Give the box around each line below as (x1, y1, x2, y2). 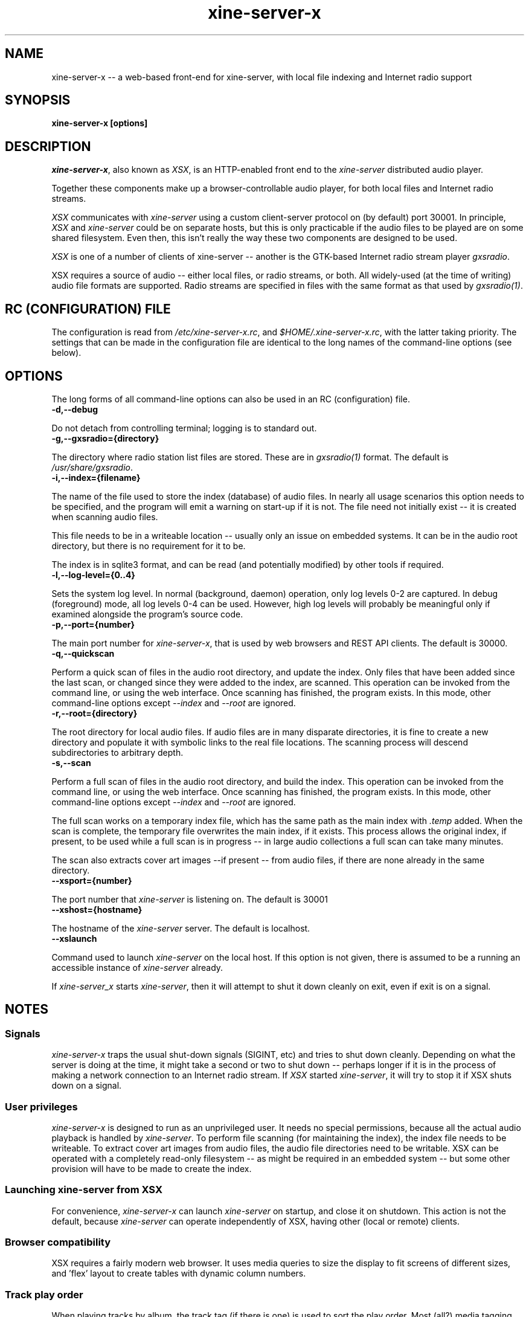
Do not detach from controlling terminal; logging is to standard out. (51, 422, 317, 433)
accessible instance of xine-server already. (51, 962, 223, 973)
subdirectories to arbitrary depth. (51, 747, 184, 758)
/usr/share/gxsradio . (51, 462, 133, 472)
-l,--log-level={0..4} (51, 569, 135, 580)
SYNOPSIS (5, 92, 71, 108)
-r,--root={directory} (51, 707, 138, 718)
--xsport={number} (51, 875, 132, 886)
